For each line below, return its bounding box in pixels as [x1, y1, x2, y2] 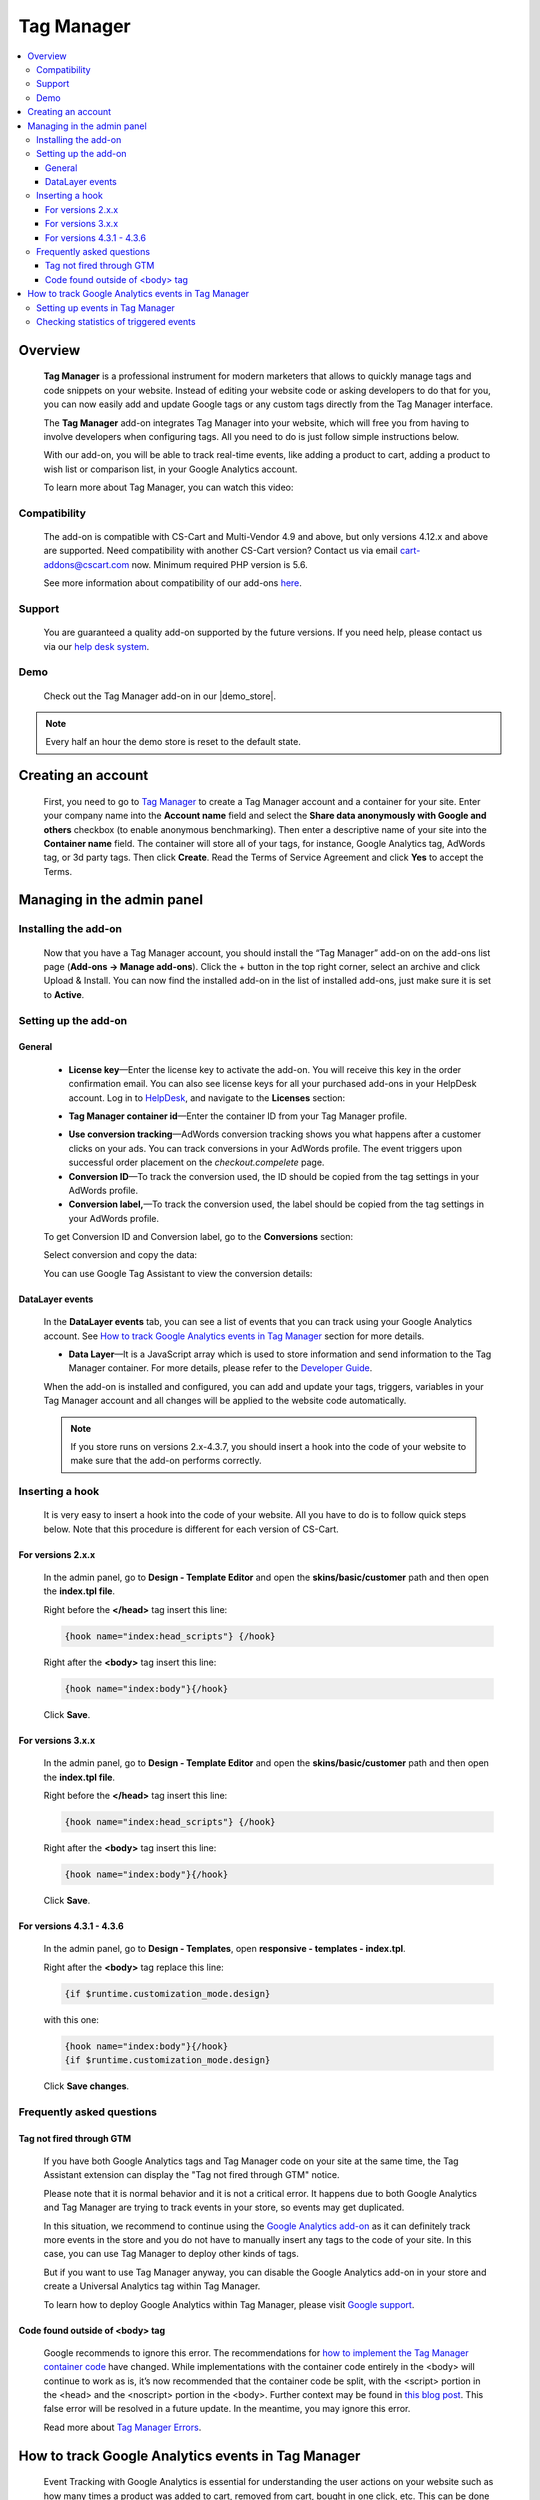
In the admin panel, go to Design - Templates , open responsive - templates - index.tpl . [43, 1943, 406, 1955]
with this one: [43, 2013, 100, 2025]
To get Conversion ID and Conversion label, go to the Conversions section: [43, 1231, 354, 1243]
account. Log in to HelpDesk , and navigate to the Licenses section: [68, 1091, 346, 1104]
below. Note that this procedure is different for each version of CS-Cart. [43, 1523, 339, 1535]
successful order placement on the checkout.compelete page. [68, 1156, 325, 1169]
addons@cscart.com [43, 558, 130, 570]
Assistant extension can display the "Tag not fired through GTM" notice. [43, 2169, 340, 2181]
